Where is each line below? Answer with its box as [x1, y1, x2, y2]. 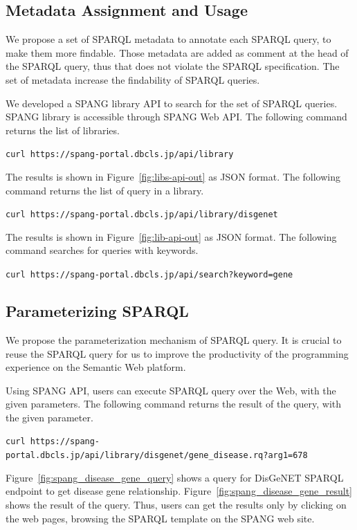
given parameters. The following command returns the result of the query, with [6, 396, 342, 411]
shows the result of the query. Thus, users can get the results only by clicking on [6, 497, 347, 511]
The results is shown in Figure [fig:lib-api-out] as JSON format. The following [6, 229, 337, 244]
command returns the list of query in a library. [6, 183, 204, 197]
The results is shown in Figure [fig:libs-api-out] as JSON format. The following [6, 170, 341, 184]
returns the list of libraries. [6, 122, 120, 137]
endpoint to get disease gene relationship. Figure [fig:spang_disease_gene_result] [6, 484, 352, 498]
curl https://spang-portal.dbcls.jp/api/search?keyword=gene [6, 270, 293, 280]
